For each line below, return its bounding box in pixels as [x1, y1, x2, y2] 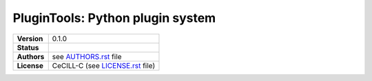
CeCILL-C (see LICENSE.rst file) [52, 60, 156, 70]
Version [17, 34, 43, 43]
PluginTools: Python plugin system [12, 10, 216, 25]
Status [17, 43, 39, 52]
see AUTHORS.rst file [52, 51, 122, 61]
